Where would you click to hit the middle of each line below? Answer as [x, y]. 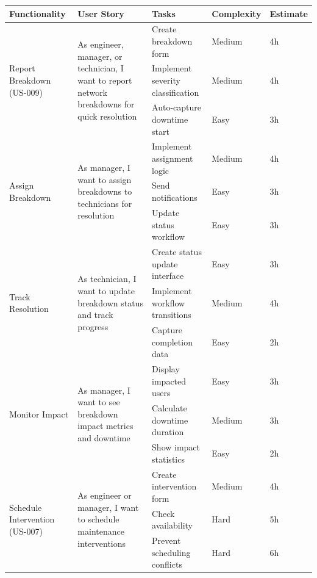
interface [168, 276]
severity [166, 80]
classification [176, 92]
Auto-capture [176, 107]
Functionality [37, 13]
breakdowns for [106, 104]
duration [168, 432]
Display [166, 369]
